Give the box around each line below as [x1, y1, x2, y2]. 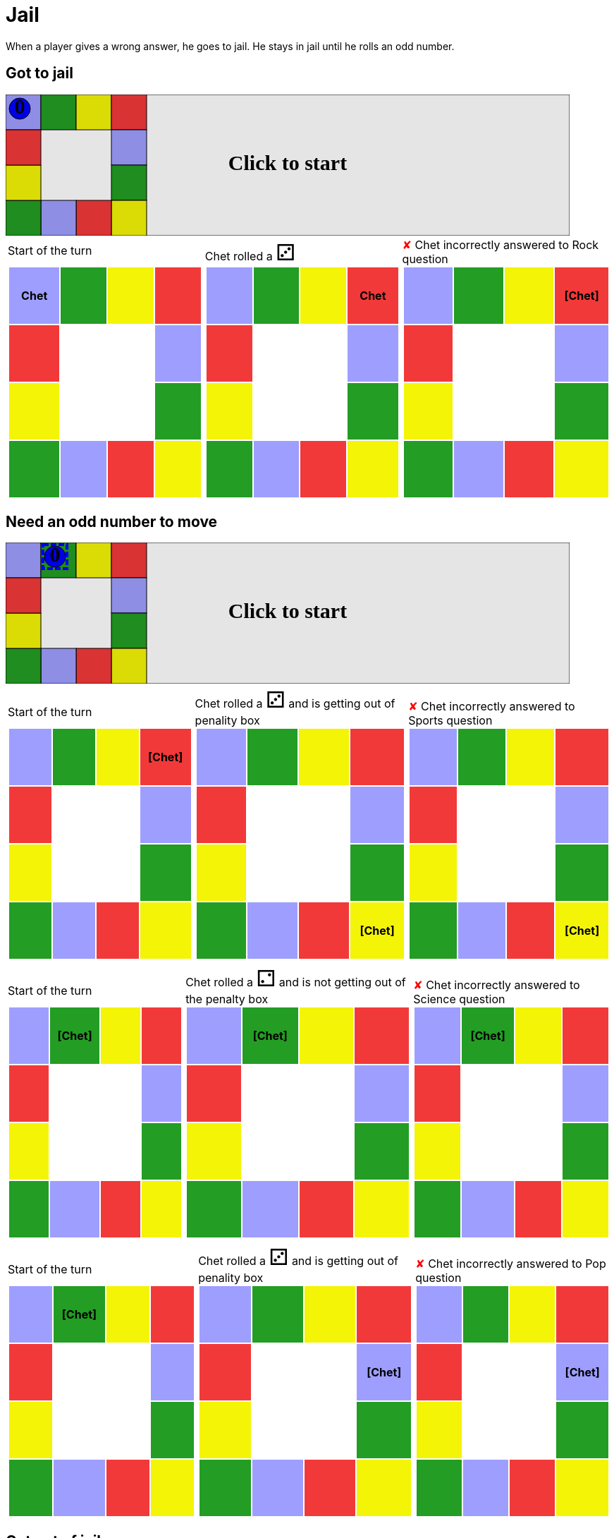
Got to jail [6, 64, 73, 83]
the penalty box [185, 992, 269, 1007]
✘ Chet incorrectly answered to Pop [415, 1257, 606, 1271]
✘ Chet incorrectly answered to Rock [402, 237, 599, 252]
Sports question [408, 713, 493, 728]
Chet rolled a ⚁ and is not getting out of [185, 964, 406, 993]
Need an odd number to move [6, 513, 218, 531]
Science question [413, 992, 505, 1007]
